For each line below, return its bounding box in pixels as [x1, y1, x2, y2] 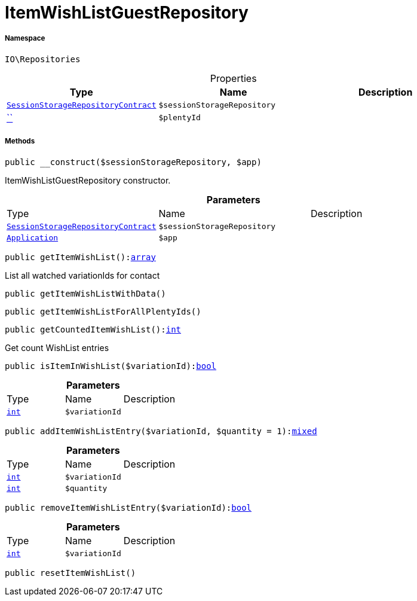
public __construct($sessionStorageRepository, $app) [5, 157, 262, 167]
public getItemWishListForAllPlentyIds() [5, 306, 201, 316]
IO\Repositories [5, 54, 81, 64]
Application [7, 233, 59, 242]
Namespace [5, 34, 45, 43]
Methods [5, 137, 35, 146]
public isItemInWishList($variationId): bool [5, 361, 217, 371]
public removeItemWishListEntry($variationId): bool [5, 502, 252, 512]
